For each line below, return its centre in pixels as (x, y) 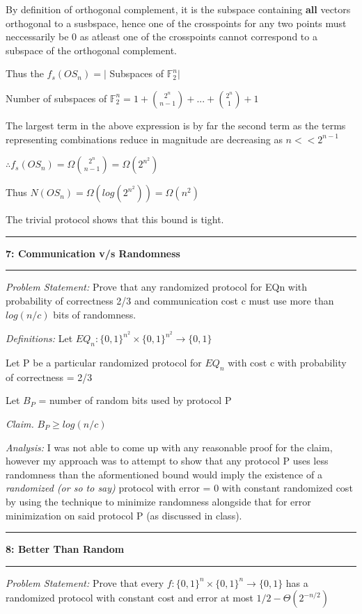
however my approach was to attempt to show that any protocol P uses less (167, 461)
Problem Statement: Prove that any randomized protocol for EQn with (157, 287)
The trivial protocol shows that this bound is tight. (115, 219)
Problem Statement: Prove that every (85, 582)
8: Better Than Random (65, 549)
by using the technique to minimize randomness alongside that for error (158, 501)
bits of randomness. (95, 314)
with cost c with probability (287, 362)
